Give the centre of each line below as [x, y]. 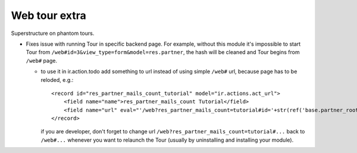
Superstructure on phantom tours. [53, 33]
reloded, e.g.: [57, 79]
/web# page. [42, 60]
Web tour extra [48, 15]
